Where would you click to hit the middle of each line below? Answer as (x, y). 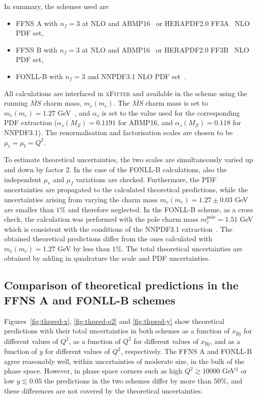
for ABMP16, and (145, 122)
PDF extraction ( (31, 122)
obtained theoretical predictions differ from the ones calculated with (108, 239)
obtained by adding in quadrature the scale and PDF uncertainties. (107, 258)
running (16, 103)
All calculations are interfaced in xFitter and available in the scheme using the (126, 93)
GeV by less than (84, 248)
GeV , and (74, 112)
